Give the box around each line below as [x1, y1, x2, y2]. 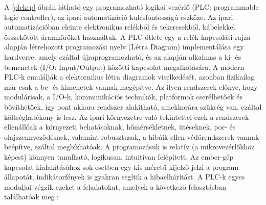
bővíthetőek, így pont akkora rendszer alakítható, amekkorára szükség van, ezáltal [4, 101, 262, 112]
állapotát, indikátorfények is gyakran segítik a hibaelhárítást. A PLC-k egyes [4, 171, 245, 182]
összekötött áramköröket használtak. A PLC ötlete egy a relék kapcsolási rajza [4, 31, 251, 42]
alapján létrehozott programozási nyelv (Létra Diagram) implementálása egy [4, 41, 244, 52]
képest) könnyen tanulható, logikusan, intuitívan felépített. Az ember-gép [4, 151, 234, 162]
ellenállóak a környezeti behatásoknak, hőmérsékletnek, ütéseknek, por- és [4, 121, 236, 132]
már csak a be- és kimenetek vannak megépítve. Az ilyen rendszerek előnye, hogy [4, 81, 258, 92]
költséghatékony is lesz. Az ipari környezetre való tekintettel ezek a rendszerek [4, 111, 249, 122]
